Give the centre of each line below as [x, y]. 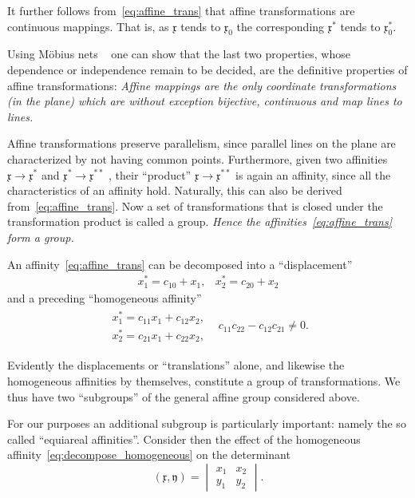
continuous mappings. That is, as [88, 26]
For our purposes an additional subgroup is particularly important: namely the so [207, 423]
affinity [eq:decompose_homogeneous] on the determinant [149, 455]
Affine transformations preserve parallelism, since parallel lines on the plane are [202, 143]
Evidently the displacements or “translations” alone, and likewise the [176, 365]
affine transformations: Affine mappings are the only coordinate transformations [202, 85]
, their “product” [150, 174]
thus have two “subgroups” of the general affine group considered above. [184, 396]
